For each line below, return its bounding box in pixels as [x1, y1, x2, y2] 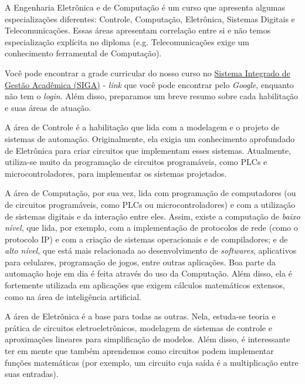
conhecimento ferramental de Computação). [5, 47, 162, 59]
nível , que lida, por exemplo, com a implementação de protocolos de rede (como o [5, 221, 298, 234]
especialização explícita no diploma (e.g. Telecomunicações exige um [5, 35, 249, 48]
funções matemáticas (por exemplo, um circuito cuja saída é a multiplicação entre [5, 356, 299, 368]
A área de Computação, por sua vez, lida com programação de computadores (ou [5, 187, 296, 199]
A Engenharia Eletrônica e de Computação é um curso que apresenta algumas [5, 1, 285, 13]
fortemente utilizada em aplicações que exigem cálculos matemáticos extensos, [5, 279, 285, 291]
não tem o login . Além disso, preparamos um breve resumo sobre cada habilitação [5, 90, 299, 102]
